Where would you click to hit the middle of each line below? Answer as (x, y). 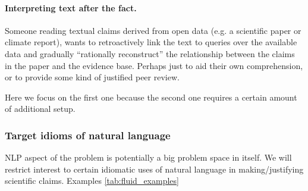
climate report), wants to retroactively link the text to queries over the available (151, 42)
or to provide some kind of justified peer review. (92, 77)
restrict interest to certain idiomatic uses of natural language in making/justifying (154, 169)
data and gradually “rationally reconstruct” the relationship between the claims (150, 53)
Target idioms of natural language (88, 135)
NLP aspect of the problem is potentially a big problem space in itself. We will (148, 157)
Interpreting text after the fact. (71, 7)
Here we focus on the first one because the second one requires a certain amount (151, 97)
